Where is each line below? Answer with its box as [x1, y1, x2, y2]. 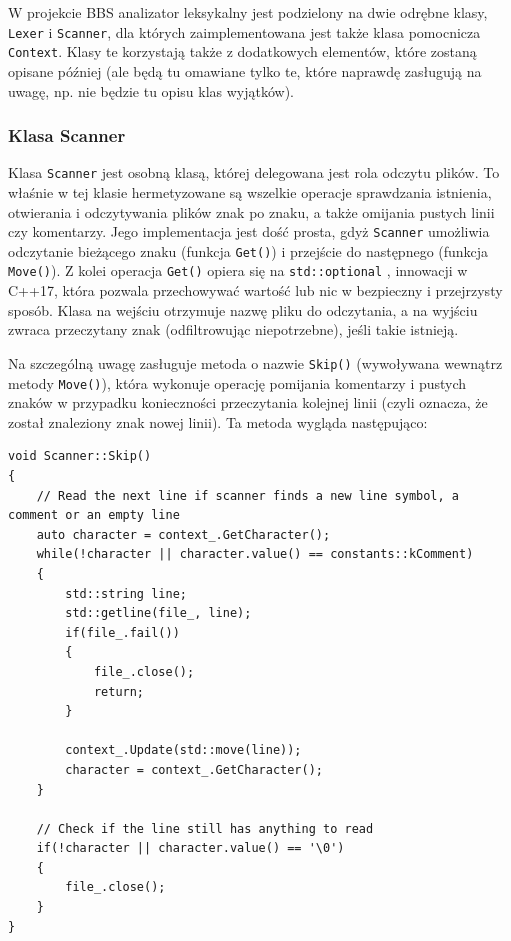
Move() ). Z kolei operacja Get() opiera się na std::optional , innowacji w [8, 260, 468, 281]
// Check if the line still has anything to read [36, 821, 374, 836]
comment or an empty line [8, 508, 180, 523]
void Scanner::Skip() [8, 449, 152, 464]
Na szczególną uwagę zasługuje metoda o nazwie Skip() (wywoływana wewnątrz [8, 352, 503, 373]
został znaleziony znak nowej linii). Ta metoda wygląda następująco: [8, 411, 428, 432]
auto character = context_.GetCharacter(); [36, 527, 331, 542]
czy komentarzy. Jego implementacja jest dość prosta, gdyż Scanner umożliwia [8, 221, 490, 242]
